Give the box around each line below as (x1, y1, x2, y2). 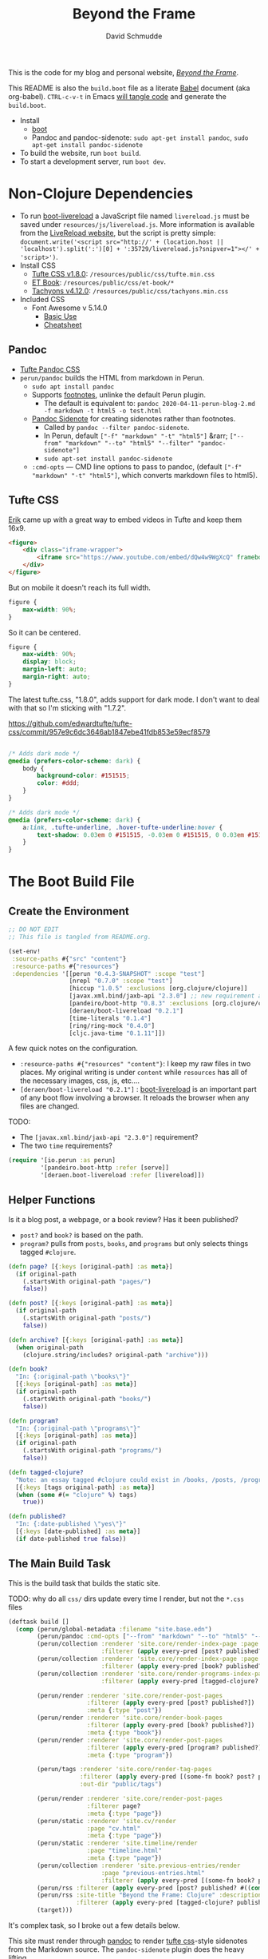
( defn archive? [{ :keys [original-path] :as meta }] (8, 1336, 183, 1344)
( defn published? (8, 1512, 66, 1521)
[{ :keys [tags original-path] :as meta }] (15, 1483, 156, 1491)
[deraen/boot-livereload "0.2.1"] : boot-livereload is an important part (19, 1085, 257, 1094)
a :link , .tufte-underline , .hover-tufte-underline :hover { (22, 823, 223, 831)
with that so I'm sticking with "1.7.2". (8, 703, 126, 712)
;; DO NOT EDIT (8, 926, 59, 934)
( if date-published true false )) (15, 1535, 127, 1543)
